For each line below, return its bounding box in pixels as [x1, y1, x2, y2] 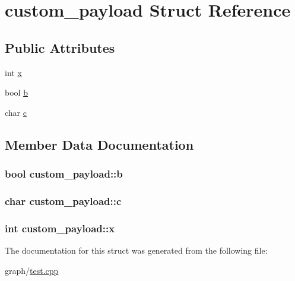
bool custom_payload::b [5, 166, 123, 181]
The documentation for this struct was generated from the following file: [5, 244, 268, 257]
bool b [5, 86, 28, 99]
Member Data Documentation [5, 135, 194, 153]
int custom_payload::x [5, 220, 115, 235]
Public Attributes [5, 38, 115, 56]
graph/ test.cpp [5, 264, 59, 276]
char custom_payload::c [5, 193, 122, 208]
